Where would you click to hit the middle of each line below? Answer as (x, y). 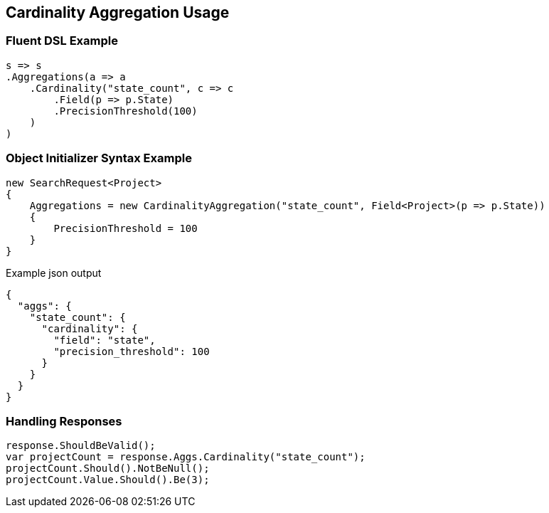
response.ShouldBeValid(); (81, 446)
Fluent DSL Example (62, 41)
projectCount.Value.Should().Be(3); (108, 480)
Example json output (54, 273)
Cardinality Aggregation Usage (118, 12)
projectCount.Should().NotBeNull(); (108, 469)
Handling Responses (64, 421)
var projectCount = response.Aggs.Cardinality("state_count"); (186, 457)
